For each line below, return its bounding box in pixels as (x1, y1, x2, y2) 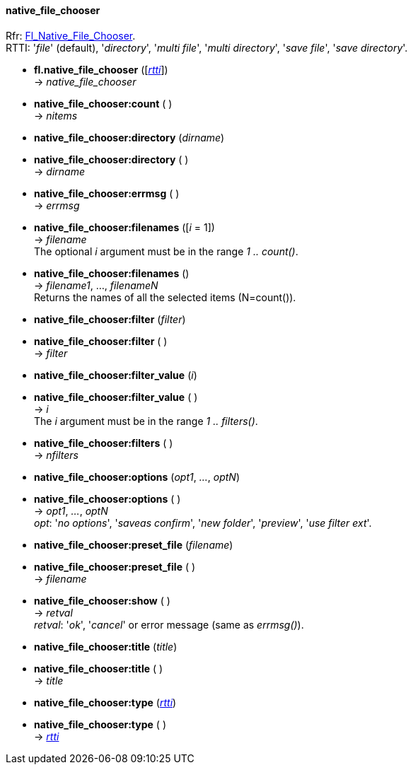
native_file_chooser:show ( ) (34, 594, 170, 607)
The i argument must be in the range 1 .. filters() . (34, 414, 258, 427)
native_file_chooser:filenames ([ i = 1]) (34, 221, 215, 233)
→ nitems (34, 109, 78, 122)
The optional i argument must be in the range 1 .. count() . (34, 245, 298, 257)
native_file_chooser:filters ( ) (34, 436, 173, 449)
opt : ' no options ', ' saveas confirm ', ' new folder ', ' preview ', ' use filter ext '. (34, 516, 372, 529)
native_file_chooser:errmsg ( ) (34, 187, 180, 199)
